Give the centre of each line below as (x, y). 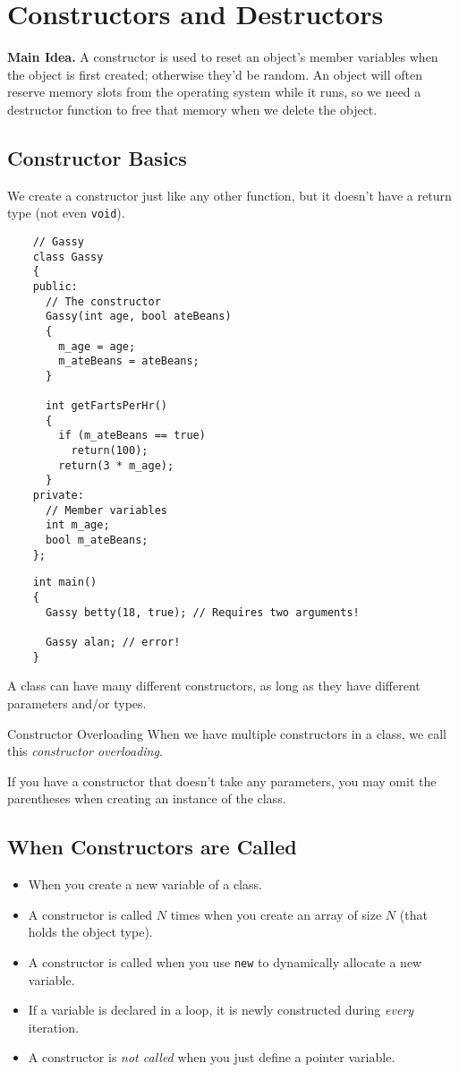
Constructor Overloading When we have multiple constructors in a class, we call (227, 733)
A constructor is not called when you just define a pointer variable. (212, 1057)
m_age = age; (97, 346)
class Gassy (68, 257)
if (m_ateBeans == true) (132, 436)
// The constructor (103, 301)
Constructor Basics (97, 157)
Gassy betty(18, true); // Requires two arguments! (202, 612)
